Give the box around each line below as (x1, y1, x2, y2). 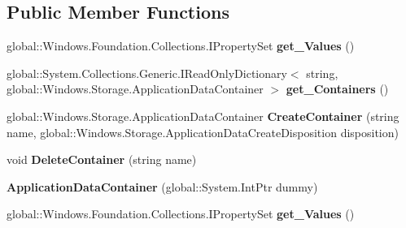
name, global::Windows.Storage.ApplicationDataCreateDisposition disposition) (7, 123, 399, 140)
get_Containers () (286, 80, 389, 97)
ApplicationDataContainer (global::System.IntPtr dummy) (7, 178, 318, 195)
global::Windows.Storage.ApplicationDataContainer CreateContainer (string (7, 107, 399, 124)
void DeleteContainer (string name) (7, 151, 197, 168)
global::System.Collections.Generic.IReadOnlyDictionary (7, 64, 287, 81)
